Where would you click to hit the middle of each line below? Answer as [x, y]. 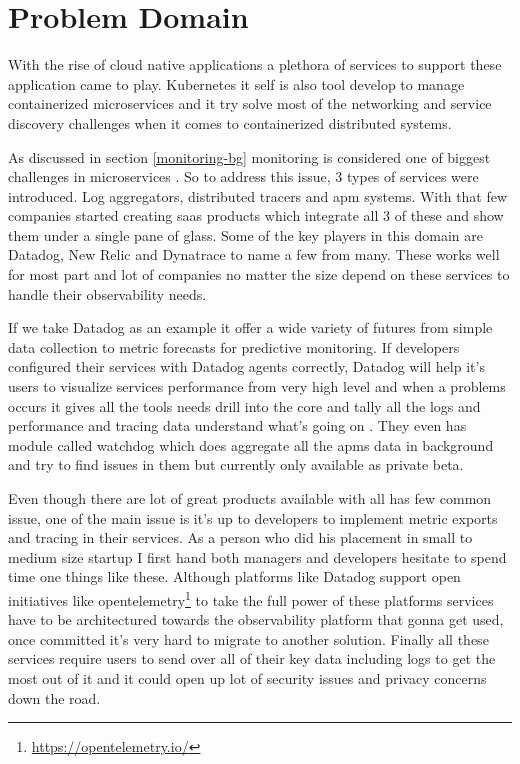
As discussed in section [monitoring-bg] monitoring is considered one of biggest [249, 156]
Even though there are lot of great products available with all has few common [250, 498]
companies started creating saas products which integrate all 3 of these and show [256, 215]
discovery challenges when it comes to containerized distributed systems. [230, 122]
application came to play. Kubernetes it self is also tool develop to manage [236, 83]
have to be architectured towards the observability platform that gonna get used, [256, 619]
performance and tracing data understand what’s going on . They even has [237, 425]
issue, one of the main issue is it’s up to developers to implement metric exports [253, 517]
